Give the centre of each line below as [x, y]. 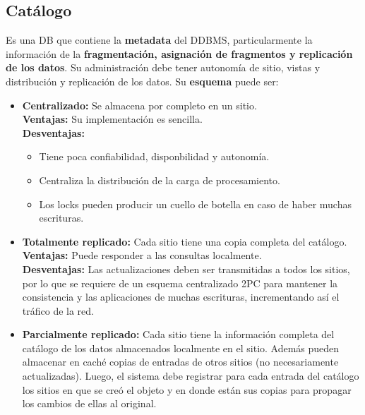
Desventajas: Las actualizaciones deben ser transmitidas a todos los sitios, [186, 269]
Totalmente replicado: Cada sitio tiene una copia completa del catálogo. [185, 241]
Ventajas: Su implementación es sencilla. [112, 119]
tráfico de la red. [58, 310]
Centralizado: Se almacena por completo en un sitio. [139, 105]
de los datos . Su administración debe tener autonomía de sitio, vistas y [163, 67]
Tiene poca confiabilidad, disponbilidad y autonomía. [154, 156]
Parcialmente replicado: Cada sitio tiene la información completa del [178, 334]
